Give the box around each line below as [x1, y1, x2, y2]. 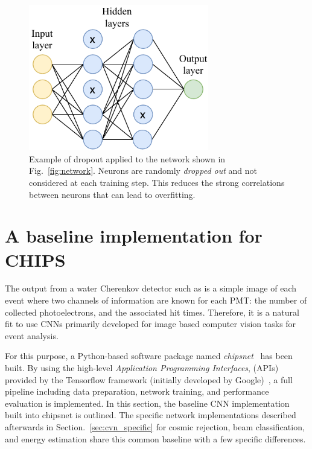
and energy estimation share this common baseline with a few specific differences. [5, 432, 306, 445]
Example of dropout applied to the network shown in [29, 152, 226, 165]
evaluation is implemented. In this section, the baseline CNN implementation [5, 396, 290, 409]
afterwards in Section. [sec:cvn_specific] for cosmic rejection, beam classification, [5, 421, 305, 433]
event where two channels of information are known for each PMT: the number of [5, 294, 307, 307]
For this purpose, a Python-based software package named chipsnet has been [5, 349, 293, 362]
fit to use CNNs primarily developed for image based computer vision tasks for [5, 317, 296, 330]
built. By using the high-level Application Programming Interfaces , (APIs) [5, 361, 279, 374]
